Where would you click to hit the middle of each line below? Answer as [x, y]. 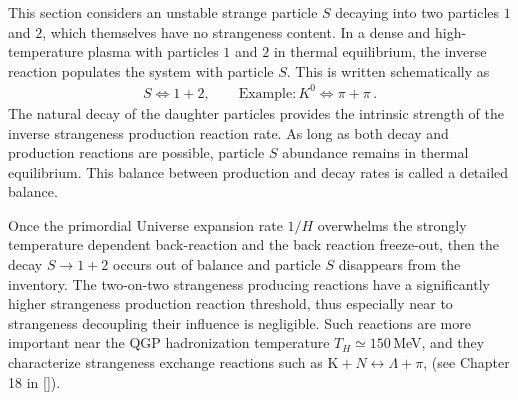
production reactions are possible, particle [136, 152]
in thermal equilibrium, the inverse [380, 51]
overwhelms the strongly [392, 224]
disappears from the [399, 264]
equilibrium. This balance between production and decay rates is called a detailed [258, 171]
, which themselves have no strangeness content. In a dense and [236, 31]
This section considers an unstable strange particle [163, 12]
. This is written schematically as [388, 70]
